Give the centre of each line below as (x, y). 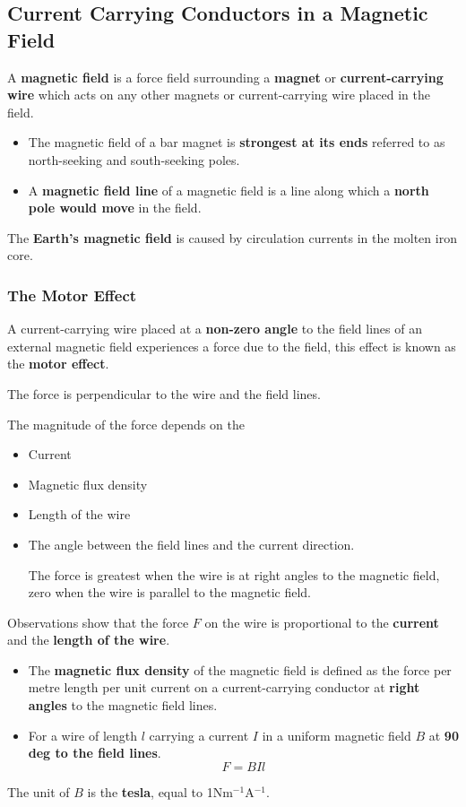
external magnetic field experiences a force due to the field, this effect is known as (232, 346)
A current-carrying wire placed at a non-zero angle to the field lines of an (215, 329)
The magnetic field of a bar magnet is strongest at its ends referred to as (237, 142)
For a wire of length (83, 735)
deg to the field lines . (95, 753)
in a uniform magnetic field (337, 735)
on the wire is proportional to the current (322, 622)
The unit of (39, 791)
